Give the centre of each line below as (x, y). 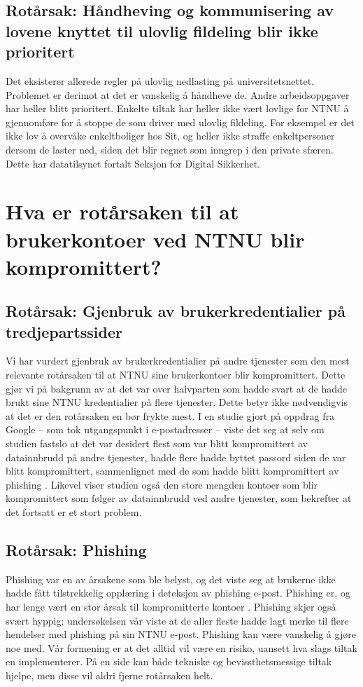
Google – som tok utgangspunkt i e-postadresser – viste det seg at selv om (165, 429)
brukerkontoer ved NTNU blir (155, 239)
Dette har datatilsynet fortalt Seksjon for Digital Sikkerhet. (133, 163)
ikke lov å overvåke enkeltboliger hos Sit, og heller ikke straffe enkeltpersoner (170, 136)
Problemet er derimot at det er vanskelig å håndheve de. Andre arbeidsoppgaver (178, 94)
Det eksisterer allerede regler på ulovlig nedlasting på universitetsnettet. (160, 80)
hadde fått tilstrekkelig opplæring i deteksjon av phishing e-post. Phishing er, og (178, 593)
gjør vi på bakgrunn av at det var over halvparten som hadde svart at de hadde (177, 388)
